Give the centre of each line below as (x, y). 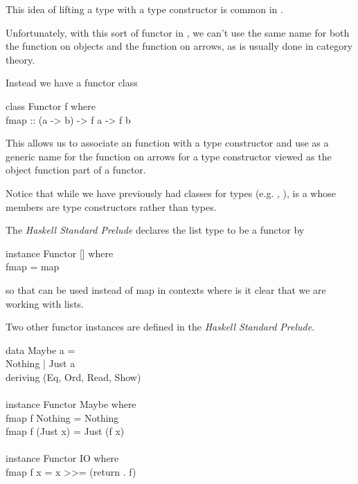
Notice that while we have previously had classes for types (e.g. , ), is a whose (171, 193)
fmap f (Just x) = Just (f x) (65, 431)
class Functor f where (51, 105)
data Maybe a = (41, 350)
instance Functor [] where (60, 253)
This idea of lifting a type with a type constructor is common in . (144, 9)
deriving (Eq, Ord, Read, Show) (73, 376)
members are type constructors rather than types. (111, 206)
